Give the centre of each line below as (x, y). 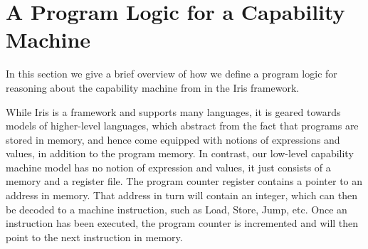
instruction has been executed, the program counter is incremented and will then (182, 223)
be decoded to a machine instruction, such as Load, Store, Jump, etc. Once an (177, 209)
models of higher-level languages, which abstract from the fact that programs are (182, 126)
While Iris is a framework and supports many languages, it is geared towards (173, 111)
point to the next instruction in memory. (94, 237)
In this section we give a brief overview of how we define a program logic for (172, 74)
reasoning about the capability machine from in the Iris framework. (153, 87)
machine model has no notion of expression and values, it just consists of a (168, 167)
